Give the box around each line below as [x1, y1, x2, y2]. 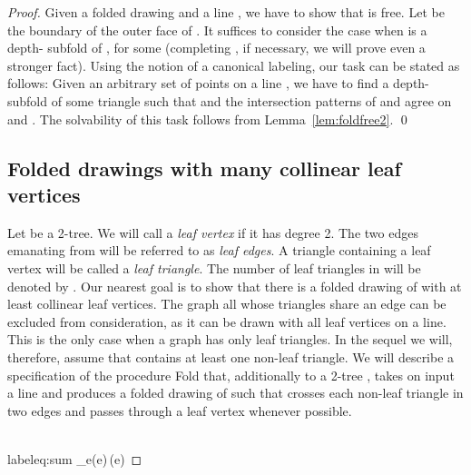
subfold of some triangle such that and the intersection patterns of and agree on [7, 91, 452, 110]
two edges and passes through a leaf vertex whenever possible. [7, 401, 352, 420]
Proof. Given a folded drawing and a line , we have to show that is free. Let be [7, 3, 445, 21]
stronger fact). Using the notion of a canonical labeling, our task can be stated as [7, 55, 460, 74]
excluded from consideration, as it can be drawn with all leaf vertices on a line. [7, 312, 446, 331]
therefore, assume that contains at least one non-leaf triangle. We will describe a [7, 347, 455, 366]
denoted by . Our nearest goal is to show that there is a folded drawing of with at [7, 276, 462, 295]
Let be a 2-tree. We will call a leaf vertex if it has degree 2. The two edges [7, 223, 418, 242]
